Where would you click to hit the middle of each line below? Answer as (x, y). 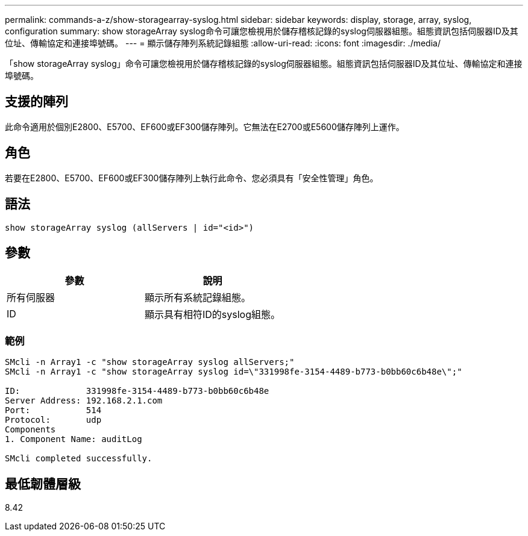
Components (30, 430)
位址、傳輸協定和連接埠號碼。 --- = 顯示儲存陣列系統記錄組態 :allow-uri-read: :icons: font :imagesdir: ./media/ (223, 43)
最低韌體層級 (43, 484)
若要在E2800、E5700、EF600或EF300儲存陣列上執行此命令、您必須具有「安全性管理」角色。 (192, 178)
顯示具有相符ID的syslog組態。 (213, 315)
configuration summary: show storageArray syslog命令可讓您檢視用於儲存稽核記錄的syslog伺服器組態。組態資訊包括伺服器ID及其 (262, 31)
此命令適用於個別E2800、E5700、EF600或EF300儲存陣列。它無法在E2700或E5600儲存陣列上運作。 (205, 126)
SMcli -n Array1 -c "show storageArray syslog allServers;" (150, 362)
